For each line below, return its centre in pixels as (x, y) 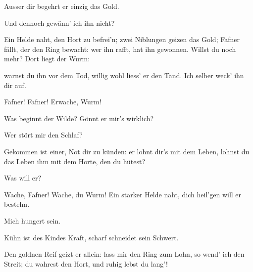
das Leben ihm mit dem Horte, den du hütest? (75, 161)
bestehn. (17, 204)
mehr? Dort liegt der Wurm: (47, 59)
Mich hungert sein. (32, 220)
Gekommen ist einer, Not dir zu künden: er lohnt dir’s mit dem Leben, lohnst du (127, 151)
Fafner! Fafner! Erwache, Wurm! (53, 102)
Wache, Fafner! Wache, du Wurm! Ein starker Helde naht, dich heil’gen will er (123, 194)
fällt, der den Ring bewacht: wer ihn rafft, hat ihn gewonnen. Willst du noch (120, 49)
